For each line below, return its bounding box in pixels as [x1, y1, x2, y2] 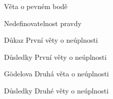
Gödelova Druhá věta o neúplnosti [4, 68, 109, 79]
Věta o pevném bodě [4, 1, 67, 11]
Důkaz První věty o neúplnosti [4, 35, 98, 45]
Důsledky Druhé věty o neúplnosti [4, 85, 109, 95]
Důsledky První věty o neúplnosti [4, 51, 107, 62]
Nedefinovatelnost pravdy [4, 18, 81, 28]
